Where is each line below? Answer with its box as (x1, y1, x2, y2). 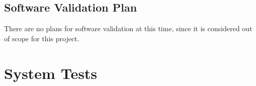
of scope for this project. (4, 33, 80, 43)
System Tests (4, 62, 97, 83)
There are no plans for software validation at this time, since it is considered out (4, 23, 252, 34)
